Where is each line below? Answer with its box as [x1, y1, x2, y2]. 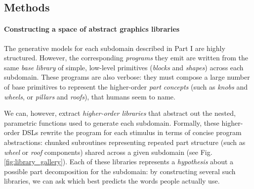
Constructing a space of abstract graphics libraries [4, 24, 180, 34]
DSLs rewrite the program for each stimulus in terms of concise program [22, 127, 242, 138]
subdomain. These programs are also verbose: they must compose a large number [4, 72, 250, 82]
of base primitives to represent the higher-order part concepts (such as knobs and [4, 81, 248, 92]
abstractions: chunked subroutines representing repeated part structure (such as [4, 137, 246, 147]
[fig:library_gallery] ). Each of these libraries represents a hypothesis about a [4, 156, 234, 167]
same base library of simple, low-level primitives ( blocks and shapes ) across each [4, 62, 244, 72]
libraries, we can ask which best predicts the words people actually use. [4, 176, 220, 186]
